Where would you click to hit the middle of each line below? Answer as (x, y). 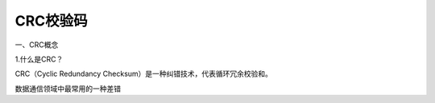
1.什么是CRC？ (39, 59)
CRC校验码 (51, 21)
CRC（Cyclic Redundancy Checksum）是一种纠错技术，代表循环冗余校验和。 (144, 74)
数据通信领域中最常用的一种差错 (68, 89)
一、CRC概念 (37, 45)
